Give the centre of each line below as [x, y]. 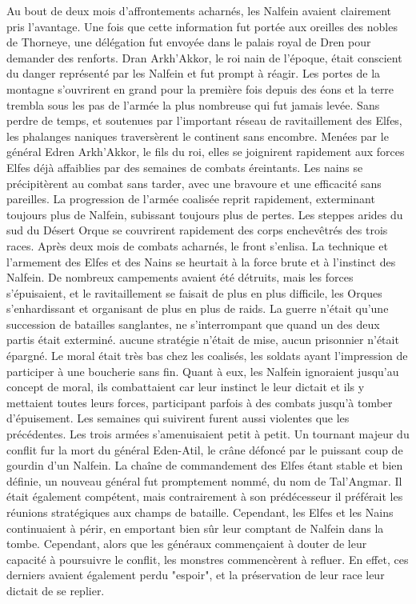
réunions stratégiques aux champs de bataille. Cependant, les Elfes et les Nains [200, 512]
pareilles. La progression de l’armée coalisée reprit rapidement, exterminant [191, 199]
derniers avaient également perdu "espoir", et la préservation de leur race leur [196, 575]
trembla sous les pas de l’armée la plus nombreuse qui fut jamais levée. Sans [193, 104]
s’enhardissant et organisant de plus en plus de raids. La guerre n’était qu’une [198, 308]
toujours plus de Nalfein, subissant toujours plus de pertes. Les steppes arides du [205, 214]
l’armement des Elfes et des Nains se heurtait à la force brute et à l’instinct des [201, 261]
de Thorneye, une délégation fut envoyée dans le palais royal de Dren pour [189, 42]
